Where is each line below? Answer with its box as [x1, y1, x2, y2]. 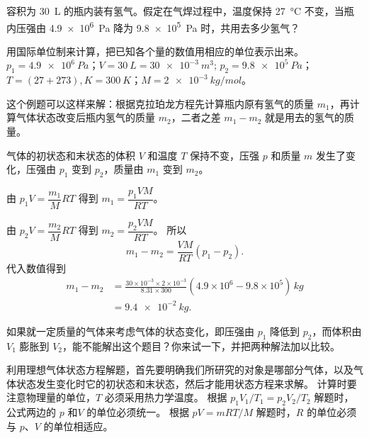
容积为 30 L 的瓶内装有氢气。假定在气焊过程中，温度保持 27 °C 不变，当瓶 [6, 4, 354, 18]
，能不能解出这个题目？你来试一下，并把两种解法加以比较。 [62, 338, 341, 353]
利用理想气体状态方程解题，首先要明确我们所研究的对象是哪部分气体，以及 [6, 362, 353, 377]
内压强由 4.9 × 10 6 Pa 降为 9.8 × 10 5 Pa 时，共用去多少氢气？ [6, 18, 300, 35]
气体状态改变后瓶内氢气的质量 [16, 110, 155, 125]
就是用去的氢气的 [265, 110, 345, 125]
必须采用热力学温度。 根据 [104, 390, 227, 405]
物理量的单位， [25, 390, 96, 405]
